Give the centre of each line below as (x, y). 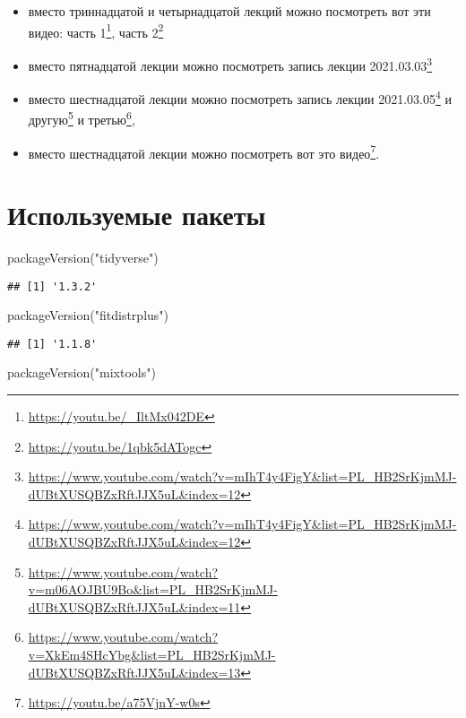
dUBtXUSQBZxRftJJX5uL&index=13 (134, 672)
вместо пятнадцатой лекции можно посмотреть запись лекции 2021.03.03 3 (230, 64)
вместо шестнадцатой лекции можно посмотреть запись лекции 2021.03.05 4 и (240, 97)
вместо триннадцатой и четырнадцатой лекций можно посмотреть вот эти (229, 11)
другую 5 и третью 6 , (82, 118)
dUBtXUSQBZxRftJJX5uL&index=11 (134, 606)
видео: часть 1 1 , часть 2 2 (96, 30)
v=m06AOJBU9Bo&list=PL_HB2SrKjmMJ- (153, 589)
